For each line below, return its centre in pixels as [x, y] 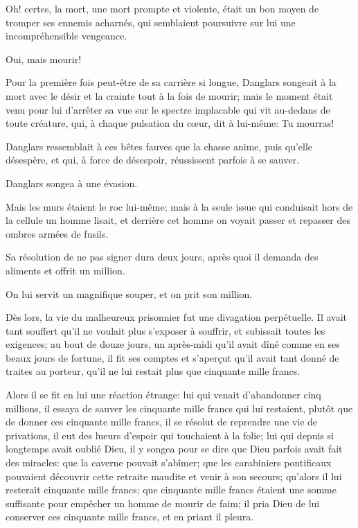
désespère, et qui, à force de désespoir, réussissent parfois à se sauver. [153, 160]
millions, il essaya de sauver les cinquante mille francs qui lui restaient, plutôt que [179, 408]
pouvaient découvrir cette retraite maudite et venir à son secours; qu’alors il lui [174, 476]
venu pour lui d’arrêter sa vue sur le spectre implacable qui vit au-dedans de [168, 109]
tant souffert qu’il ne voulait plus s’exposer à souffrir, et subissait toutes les [165, 330]
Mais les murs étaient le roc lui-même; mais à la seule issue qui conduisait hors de [179, 206]
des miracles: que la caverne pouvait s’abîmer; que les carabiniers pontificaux [169, 463]
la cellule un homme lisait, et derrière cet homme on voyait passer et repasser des [178, 220]
